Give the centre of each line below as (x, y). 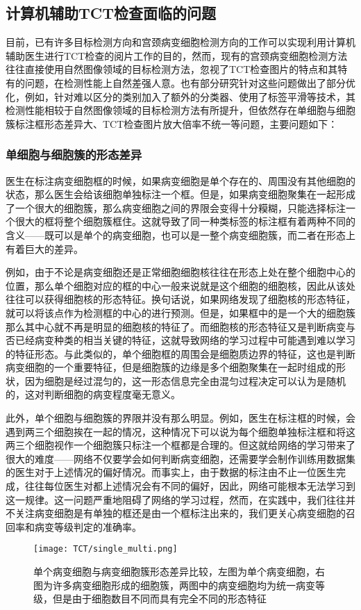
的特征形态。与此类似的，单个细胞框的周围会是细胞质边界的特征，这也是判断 (180, 353)
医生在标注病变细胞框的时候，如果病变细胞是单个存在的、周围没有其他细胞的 (180, 180)
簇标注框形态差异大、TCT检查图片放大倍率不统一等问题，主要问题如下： (172, 123)
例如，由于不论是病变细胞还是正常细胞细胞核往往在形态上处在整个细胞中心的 (180, 272)
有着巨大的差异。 (44, 248)
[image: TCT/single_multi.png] (106, 549)
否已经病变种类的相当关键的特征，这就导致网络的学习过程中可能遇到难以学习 (180, 340)
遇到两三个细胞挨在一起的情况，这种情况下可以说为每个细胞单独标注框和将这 (180, 431)
